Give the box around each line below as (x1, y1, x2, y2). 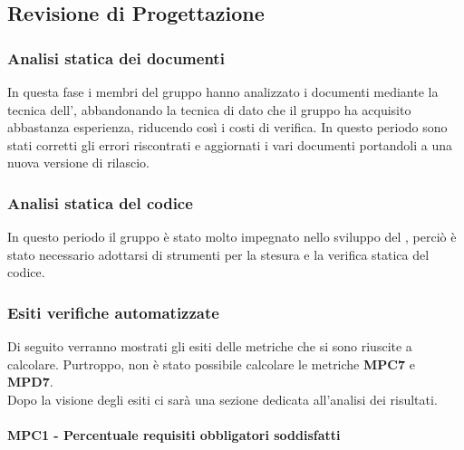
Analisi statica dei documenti (7, 46, 225, 69)
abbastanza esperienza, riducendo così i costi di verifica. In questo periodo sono (7, 118, 448, 137)
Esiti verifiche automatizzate (7, 301, 219, 323)
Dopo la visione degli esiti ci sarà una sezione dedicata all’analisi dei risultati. (7, 389, 438, 408)
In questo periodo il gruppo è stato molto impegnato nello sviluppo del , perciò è (7, 227, 457, 246)
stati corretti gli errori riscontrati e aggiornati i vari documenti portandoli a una (7, 135, 452, 154)
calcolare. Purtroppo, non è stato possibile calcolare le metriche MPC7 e (7, 354, 415, 373)
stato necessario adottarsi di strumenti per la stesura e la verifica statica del (7, 244, 430, 263)
